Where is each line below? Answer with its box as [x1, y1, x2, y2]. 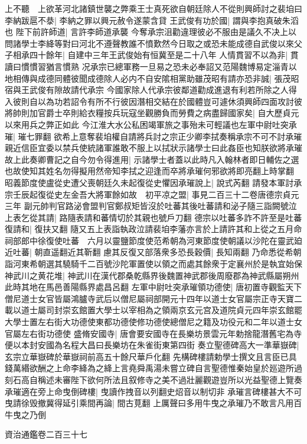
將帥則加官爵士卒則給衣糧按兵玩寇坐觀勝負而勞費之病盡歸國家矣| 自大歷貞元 [5, 107, 299, 119]
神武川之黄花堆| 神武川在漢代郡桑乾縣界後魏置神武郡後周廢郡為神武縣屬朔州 [5, 269, 299, 281]
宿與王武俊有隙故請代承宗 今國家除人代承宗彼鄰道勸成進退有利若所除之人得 [5, 83, 297, 96]
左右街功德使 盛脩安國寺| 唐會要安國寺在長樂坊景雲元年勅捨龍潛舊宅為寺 [21, 327, 302, 339]
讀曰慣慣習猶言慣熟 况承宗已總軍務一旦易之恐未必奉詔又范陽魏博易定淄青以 [5, 60, 297, 72]
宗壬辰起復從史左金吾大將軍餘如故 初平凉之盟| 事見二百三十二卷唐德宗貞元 [5, 188, 299, 200]
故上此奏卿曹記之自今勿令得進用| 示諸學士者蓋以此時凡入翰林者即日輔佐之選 [5, 153, 299, 165]
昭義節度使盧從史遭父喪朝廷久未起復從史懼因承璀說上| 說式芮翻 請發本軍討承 [5, 176, 302, 188]
